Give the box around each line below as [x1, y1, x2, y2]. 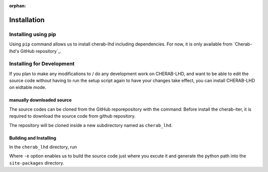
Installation [9, 15, 45, 24]
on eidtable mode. [9, 85, 47, 90]
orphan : [9, 3, 26, 8]
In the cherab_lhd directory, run [9, 144, 77, 150]
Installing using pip [9, 31, 57, 38]
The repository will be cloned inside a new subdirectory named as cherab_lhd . [9, 122, 173, 128]
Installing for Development [9, 60, 75, 67]
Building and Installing [9, 135, 57, 141]
